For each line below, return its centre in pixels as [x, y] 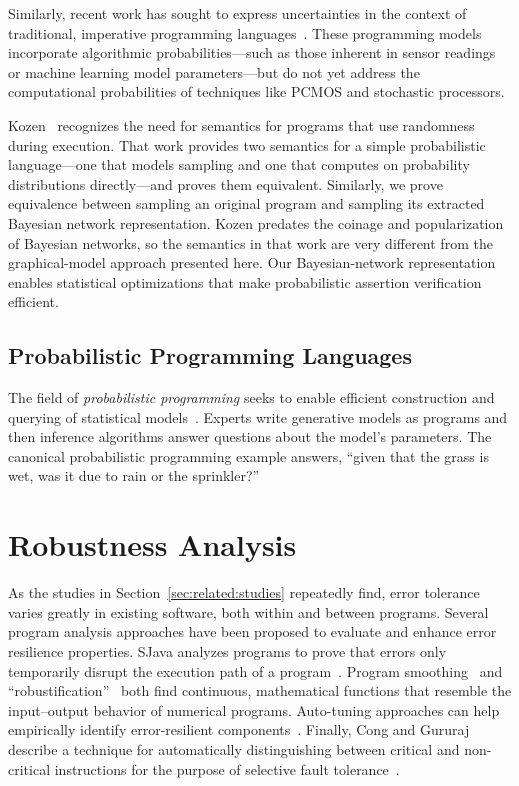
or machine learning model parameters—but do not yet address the [214, 71]
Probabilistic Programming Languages [210, 355]
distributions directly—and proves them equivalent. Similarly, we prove [225, 183]
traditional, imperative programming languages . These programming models [245, 32]
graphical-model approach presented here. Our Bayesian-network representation [252, 262]
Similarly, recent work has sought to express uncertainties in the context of [237, 13]
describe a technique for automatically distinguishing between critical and [234, 748]
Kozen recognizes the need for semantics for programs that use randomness [241, 124]
